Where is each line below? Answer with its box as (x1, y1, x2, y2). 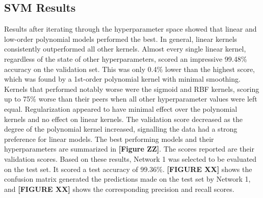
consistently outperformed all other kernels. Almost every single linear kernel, (4, 43, 246, 54)
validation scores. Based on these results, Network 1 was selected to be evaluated (4, 153, 257, 164)
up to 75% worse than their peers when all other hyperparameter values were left (4, 93, 257, 104)
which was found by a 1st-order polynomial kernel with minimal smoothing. (4, 73, 241, 84)
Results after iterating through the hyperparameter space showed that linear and (4, 23, 257, 34)
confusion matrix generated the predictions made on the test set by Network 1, (4, 174, 251, 184)
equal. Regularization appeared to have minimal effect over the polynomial (4, 103, 238, 114)
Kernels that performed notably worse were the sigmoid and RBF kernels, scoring (4, 83, 259, 94)
